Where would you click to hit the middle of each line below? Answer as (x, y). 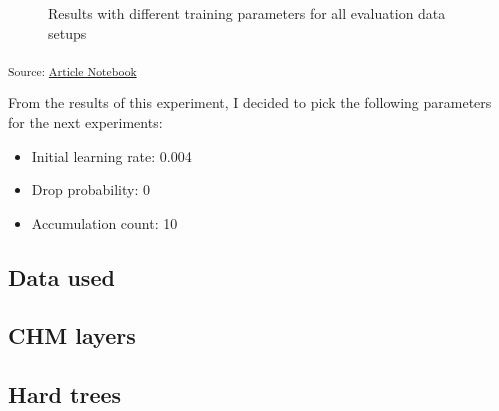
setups (67, 32)
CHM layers (72, 335)
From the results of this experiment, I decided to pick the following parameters (250, 102)
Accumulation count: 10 (104, 222)
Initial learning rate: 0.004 (111, 155)
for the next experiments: (85, 121)
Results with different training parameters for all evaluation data (247, 13)
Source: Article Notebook (72, 70)
